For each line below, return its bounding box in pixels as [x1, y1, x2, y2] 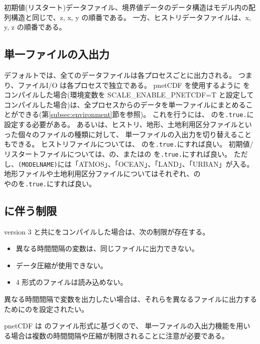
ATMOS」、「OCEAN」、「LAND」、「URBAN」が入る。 [78, 158, 254, 169]
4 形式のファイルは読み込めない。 [16, 277, 127, 287]
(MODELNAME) [18, 161, 58, 168]
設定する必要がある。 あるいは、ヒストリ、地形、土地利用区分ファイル [4, 119, 238, 130]
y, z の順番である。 [4, 22, 66, 32]
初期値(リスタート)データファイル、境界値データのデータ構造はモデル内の [4, 2, 248, 12]
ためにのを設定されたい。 [4, 303, 88, 314]
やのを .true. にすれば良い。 [4, 178, 96, 188]
